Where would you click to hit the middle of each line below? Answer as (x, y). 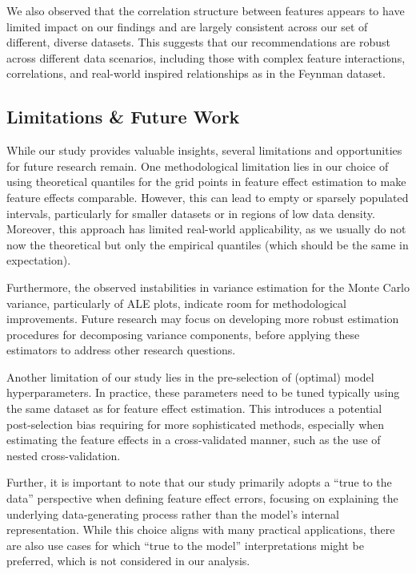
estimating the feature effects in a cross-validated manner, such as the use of (194, 440)
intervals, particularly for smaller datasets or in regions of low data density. (191, 213)
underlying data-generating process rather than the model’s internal (173, 513)
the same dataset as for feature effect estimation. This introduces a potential (194, 408)
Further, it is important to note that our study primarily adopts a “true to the (199, 482)
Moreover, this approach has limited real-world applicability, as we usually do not (206, 229)
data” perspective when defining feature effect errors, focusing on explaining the (202, 498)
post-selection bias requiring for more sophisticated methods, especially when (196, 424)
